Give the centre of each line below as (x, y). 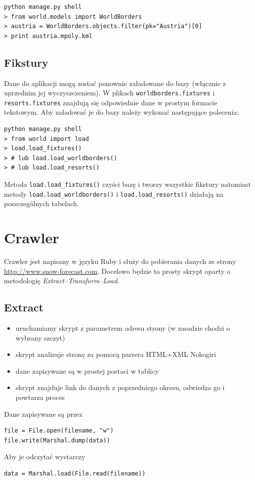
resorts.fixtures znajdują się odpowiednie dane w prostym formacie (111, 102)
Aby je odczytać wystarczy (45, 457)
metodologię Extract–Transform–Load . (62, 281)
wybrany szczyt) (40, 337)
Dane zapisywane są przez (43, 414)
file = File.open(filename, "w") (59, 431)
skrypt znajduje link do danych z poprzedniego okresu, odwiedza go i (120, 387)
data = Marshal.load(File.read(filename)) (75, 474)
